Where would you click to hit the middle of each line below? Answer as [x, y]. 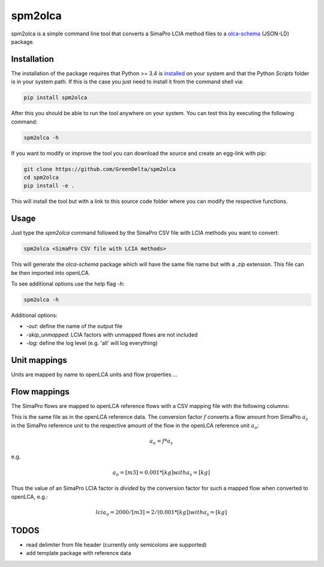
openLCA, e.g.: [29, 496]
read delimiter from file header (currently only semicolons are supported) [116, 545]
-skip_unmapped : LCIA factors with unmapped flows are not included [112, 334]
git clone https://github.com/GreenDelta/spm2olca [100, 169]
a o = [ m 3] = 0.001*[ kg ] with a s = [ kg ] [161, 473]
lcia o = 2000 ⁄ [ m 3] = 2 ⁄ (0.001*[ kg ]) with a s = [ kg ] [161, 513]
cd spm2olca [41, 177]
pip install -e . [49, 186]
